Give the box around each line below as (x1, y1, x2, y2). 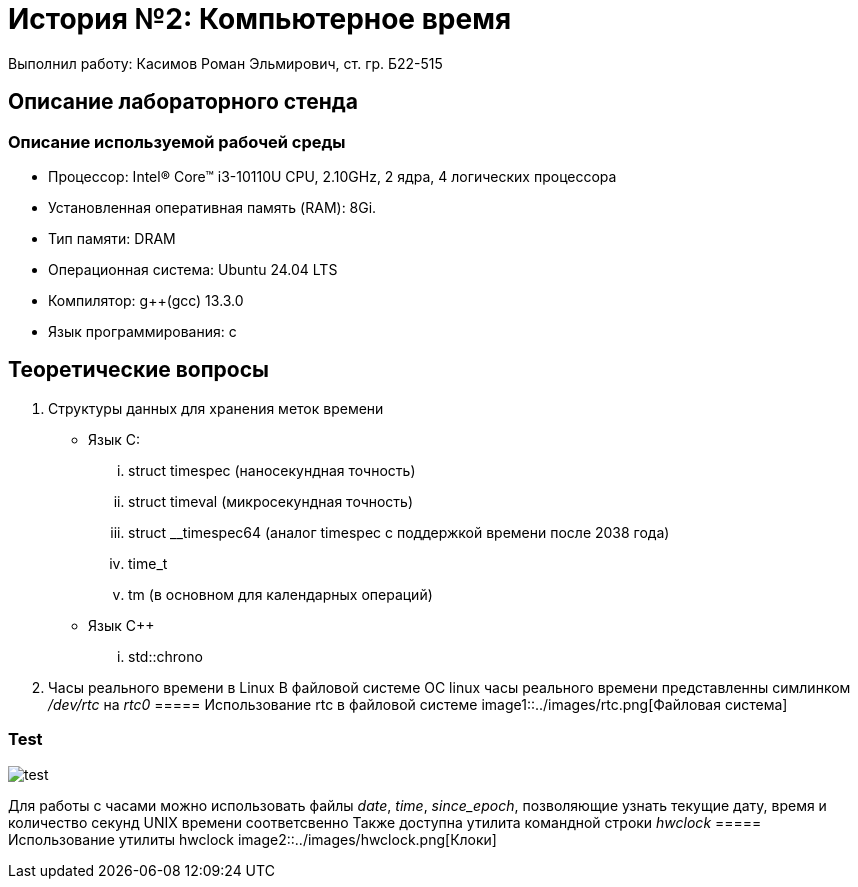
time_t (128, 554, 168, 572)
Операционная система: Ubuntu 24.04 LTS (48, 260, 338, 278)
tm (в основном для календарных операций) (128, 585, 433, 603)
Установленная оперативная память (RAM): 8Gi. (48, 198, 377, 216)
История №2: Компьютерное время (8, 2, 512, 36)
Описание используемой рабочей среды (8, 131, 346, 152)
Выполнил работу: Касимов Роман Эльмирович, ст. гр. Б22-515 (8, 54, 443, 72)
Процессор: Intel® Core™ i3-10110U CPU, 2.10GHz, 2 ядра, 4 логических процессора (48, 167, 617, 185)
